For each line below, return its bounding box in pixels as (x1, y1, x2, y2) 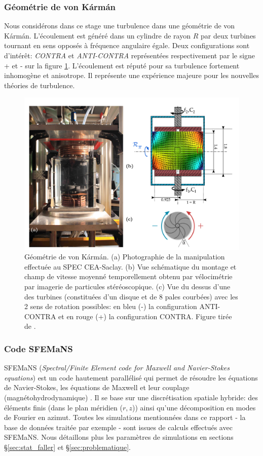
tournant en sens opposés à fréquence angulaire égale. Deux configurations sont (4, 40, 250, 51)
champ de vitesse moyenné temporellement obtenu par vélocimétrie (24, 271, 233, 282)
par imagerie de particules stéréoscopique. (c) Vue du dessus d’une (24, 281, 231, 291)
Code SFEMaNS (4, 342, 73, 355)
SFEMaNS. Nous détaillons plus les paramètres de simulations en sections (4, 432, 234, 442)
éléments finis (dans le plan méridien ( (4, 402, 123, 412)
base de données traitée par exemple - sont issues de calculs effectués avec (4, 422, 233, 432)
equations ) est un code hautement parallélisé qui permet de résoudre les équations (4, 372, 258, 383)
